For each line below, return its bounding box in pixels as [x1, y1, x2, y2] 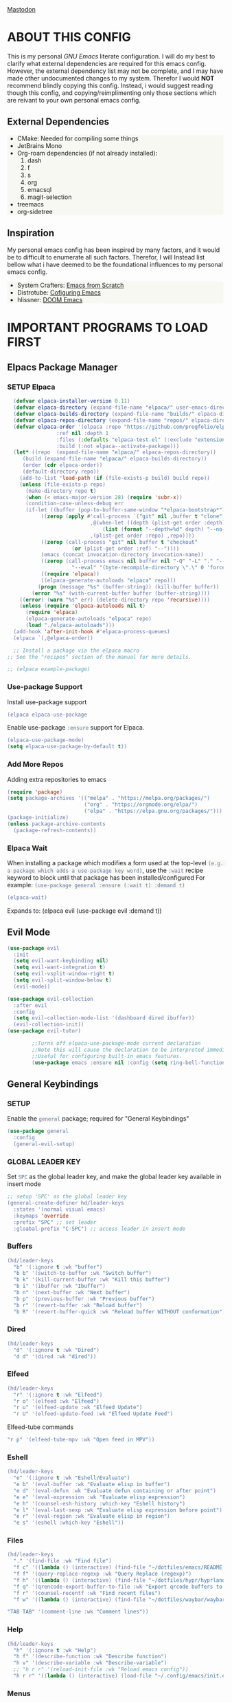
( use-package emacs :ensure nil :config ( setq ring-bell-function [32, 1059, 226, 1066]
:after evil [13, 1002, 48, 1009]
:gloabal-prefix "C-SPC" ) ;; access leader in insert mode [13, 1225, 186, 1232]
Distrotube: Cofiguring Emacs [16, 288, 101, 297]
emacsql [27, 185, 52, 193]
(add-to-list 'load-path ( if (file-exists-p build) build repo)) [19, 474, 211, 481]
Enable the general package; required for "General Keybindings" [7, 1114, 189, 1123]
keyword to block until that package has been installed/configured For [7, 873, 205, 882]
